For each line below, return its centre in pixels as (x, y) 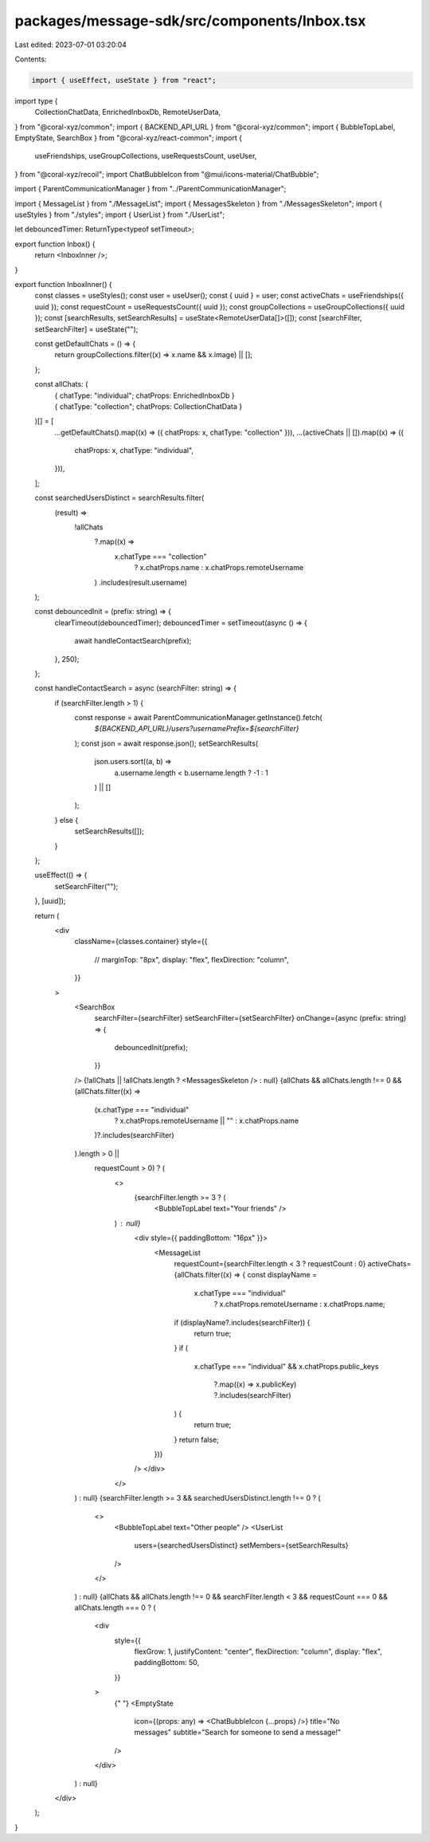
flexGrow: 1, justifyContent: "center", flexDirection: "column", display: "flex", (258, 1651)
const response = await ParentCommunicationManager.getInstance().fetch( (198, 718)
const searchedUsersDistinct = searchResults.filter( (119, 498)
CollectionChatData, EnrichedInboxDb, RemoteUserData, (128, 112)
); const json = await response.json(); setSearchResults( (166, 743)
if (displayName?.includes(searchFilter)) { (242, 1322)
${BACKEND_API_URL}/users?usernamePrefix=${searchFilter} (197, 729)
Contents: (31, 59)
